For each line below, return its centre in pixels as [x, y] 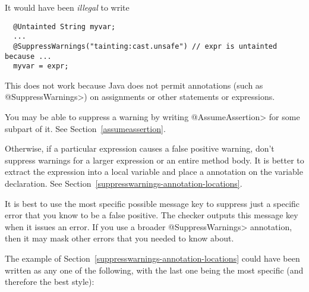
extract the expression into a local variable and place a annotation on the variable [154, 172]
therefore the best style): [50, 282]
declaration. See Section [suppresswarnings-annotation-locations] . [124, 183]
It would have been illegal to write [67, 7]
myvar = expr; [41, 66]
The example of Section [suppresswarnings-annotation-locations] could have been [152, 258]
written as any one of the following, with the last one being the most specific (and [154, 270]
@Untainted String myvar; [64, 26]
